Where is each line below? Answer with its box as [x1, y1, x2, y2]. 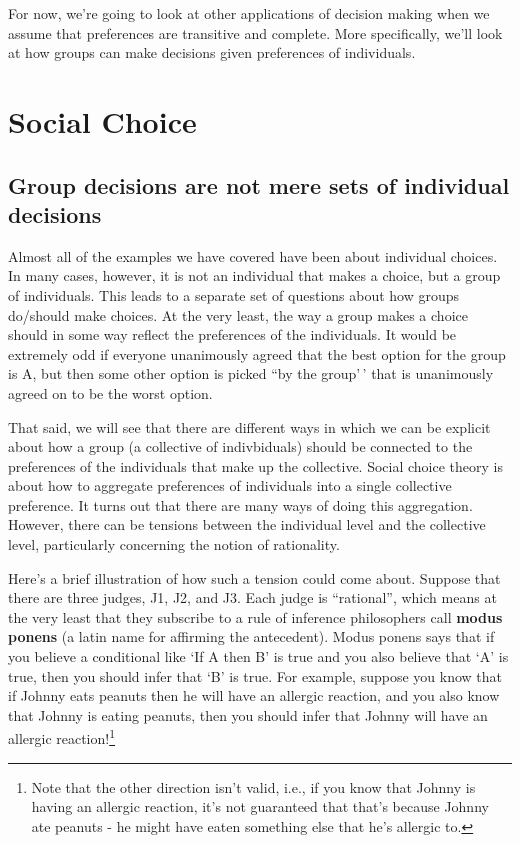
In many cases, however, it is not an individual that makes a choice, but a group [8, 265, 501, 286]
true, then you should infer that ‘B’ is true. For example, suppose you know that [8, 665, 503, 686]
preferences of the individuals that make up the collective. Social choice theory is [8, 455, 503, 476]
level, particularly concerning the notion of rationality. [8, 534, 340, 555]
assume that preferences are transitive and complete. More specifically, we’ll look [8, 22, 503, 43]
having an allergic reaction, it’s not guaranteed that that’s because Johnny [31, 796, 489, 817]
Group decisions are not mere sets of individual [8, 169, 510, 200]
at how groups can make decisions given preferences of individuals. [8, 42, 416, 63]
